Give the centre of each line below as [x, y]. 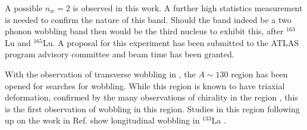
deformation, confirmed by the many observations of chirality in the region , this [151, 97]
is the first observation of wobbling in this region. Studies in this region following [152, 108]
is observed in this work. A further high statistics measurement [188, 8]
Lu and [18, 42]
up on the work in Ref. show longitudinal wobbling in [102, 120]
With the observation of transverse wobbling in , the [100, 74]
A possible [24, 8]
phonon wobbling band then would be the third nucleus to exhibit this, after [144, 31]
